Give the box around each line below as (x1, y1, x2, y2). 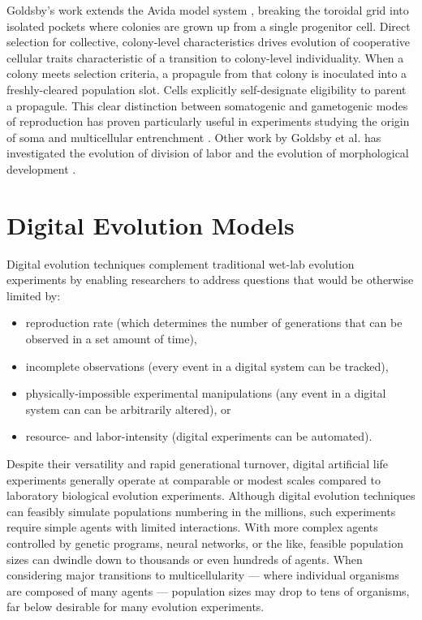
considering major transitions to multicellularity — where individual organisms (6, 566, 399, 583)
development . (6, 160, 76, 177)
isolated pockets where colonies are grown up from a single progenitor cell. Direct (6, 17, 411, 34)
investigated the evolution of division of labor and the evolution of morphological (6, 144, 409, 161)
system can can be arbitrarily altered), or (25, 400, 231, 417)
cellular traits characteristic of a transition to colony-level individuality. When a (6, 49, 404, 66)
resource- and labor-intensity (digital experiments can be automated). (25, 428, 372, 445)
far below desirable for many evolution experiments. (6, 598, 265, 615)
